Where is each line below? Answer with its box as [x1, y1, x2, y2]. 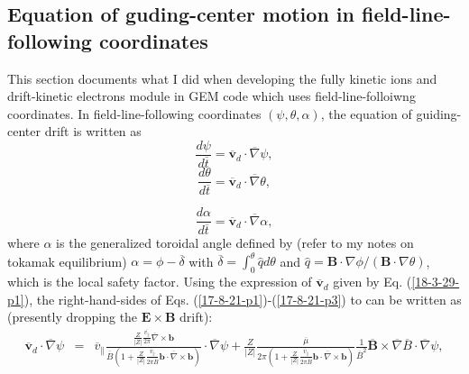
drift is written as [44, 122, 142, 141]
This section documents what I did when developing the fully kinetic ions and [7, 68, 437, 87]
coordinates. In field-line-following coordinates [7, 104, 262, 123]
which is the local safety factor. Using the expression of [7, 272, 312, 291]
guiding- [416, 104, 462, 123]
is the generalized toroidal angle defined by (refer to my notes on [56, 233, 414, 252]
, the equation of [320, 104, 412, 123]
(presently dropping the [7, 307, 138, 326]
